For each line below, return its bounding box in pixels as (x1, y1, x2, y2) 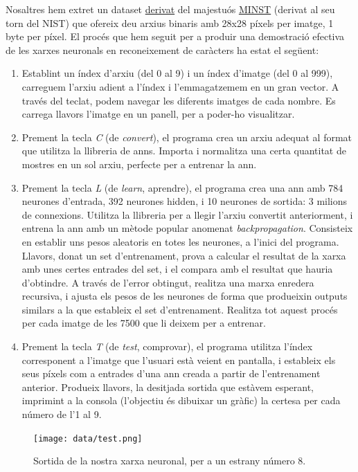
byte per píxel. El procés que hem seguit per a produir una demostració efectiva (6, 29, 345, 44)
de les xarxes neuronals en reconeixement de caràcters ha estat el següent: (6, 42, 319, 57)
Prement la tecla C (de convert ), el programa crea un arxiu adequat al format (21, 129, 352, 144)
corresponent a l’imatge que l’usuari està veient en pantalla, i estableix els (21, 352, 336, 367)
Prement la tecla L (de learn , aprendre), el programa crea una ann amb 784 (21, 180, 343, 194)
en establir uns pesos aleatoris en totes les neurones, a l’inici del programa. (21, 234, 339, 248)
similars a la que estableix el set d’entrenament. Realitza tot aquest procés (21, 302, 338, 316)
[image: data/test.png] (33, 433, 143, 444)
